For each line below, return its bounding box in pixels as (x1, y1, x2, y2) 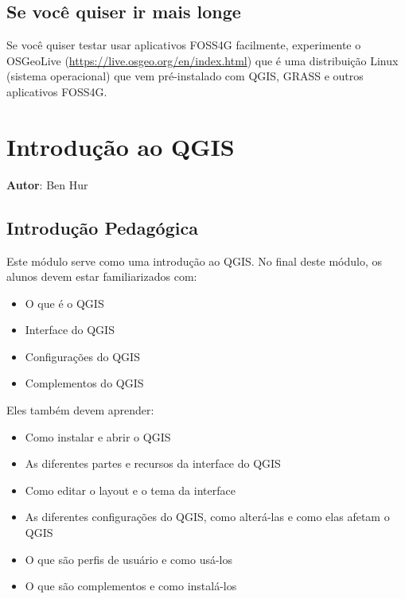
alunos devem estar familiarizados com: (6, 268, 197, 285)
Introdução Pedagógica (6, 215, 198, 239)
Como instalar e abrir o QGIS (25, 428, 171, 445)
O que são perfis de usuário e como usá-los (25, 550, 232, 567)
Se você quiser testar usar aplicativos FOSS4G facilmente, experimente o (6, 37, 361, 53)
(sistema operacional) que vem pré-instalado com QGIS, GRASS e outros (6, 68, 364, 84)
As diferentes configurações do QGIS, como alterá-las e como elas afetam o (25, 508, 390, 525)
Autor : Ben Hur (6, 176, 88, 193)
